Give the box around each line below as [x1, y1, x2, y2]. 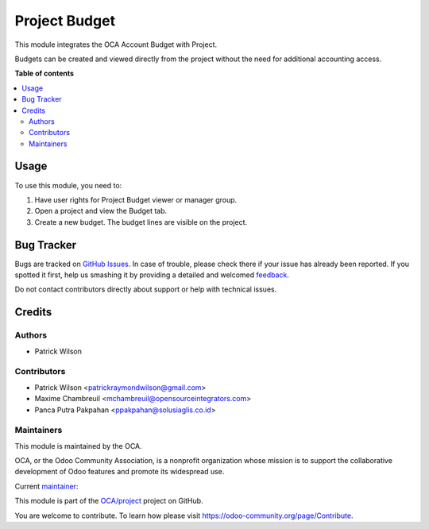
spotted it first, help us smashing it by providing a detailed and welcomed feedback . [14, 270, 290, 280]
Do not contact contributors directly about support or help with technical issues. [14, 284, 277, 294]
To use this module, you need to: [14, 180, 122, 190]
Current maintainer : [14, 481, 79, 491]
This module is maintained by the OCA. [14, 441, 142, 450]
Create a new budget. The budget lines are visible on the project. [34, 217, 248, 226]
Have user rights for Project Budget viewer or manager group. [34, 195, 238, 204]
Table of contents [14, 68, 75, 79]
